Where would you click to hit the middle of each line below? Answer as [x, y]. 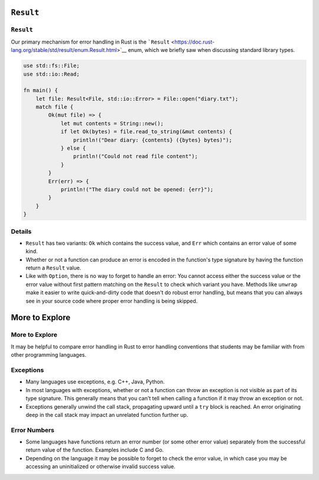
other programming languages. [49, 355]
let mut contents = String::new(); [112, 123]
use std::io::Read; [51, 74]
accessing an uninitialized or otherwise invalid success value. [100, 466]
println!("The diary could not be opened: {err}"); [137, 190]
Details [21, 231]
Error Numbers [33, 430]
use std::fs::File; [51, 66]
